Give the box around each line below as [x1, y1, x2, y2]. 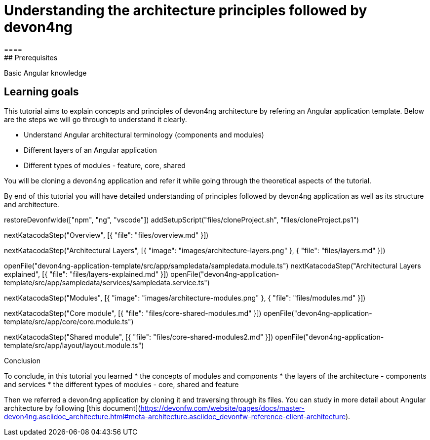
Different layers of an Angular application [24, 145, 157, 154]
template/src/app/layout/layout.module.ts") [4, 341, 144, 350]
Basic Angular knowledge [4, 68, 87, 77]
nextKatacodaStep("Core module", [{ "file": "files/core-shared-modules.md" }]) [4, 308, 262, 317]
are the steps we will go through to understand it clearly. [4, 115, 187, 124]
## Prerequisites [4, 53, 58, 62]
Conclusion [4, 356, 41, 365]
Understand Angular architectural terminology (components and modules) [24, 130, 264, 139]
